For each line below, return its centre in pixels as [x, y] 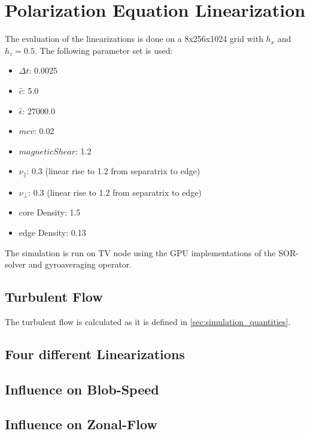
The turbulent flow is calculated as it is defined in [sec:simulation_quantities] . [148, 321]
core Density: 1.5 [50, 212]
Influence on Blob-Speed [82, 389]
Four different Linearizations [95, 353]
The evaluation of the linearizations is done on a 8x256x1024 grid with [134, 39]
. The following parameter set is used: [104, 50]
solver [16, 264]
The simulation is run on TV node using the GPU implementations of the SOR [151, 252]
